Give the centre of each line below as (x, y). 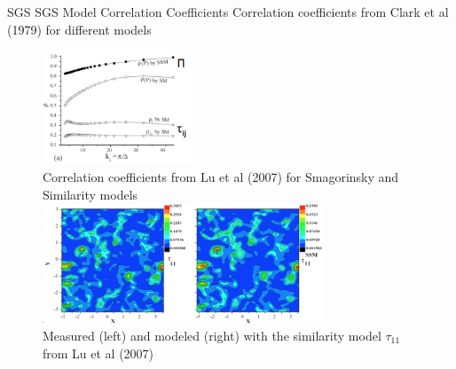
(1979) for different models (79, 29)
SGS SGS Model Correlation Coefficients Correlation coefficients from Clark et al (228, 12)
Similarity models (90, 194)
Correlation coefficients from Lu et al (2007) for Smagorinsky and (221, 177)
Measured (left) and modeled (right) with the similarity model (212, 335)
